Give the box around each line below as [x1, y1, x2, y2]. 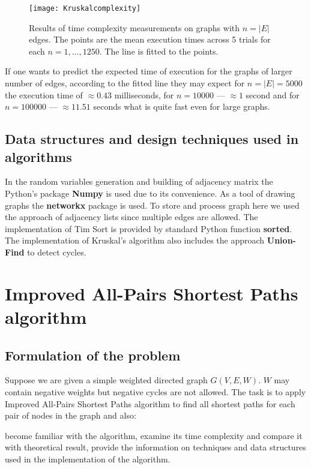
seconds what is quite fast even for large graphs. [93, 100, 270, 113]
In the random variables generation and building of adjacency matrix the [5, 175, 273, 188]
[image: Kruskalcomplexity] [29, 4, 141, 13]
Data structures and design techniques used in [5, 130, 299, 148]
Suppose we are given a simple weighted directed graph [5, 374, 208, 386]
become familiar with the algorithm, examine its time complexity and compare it [5, 429, 303, 441]
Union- [267, 234, 296, 246]
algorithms [5, 147, 72, 166]
